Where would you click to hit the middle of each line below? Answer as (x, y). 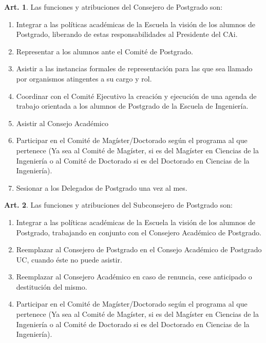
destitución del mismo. (52, 286)
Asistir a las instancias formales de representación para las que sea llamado (134, 68)
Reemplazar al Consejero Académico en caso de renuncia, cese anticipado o (134, 277)
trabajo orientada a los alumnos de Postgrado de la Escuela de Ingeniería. (132, 106)
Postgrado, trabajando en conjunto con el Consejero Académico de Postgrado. (139, 232)
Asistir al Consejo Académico (62, 123)
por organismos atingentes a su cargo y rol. (84, 78)
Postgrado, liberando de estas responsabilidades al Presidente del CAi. (127, 34)
